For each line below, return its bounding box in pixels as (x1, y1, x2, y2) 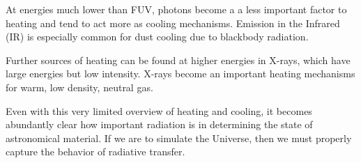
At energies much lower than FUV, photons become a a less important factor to (6, 2, 347, 16)
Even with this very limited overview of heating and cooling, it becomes (6, 103, 312, 118)
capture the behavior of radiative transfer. (6, 144, 185, 159)
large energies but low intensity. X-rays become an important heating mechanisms (6, 66, 355, 81)
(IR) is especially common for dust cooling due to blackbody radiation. (6, 29, 309, 44)
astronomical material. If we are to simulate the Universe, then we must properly (6, 130, 352, 145)
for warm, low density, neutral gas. (6, 79, 153, 94)
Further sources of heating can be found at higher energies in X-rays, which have (6, 52, 351, 67)
